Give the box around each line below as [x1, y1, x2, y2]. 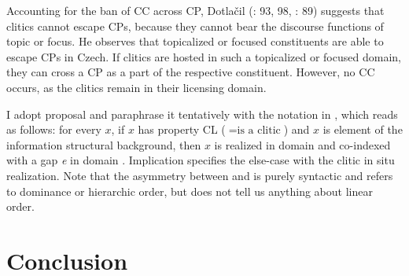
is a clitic [237, 125, 281, 137]
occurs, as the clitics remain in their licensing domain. [6, 79, 267, 95]
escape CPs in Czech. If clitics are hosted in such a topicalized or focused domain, [6, 48, 401, 64]
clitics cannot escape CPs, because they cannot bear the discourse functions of [6, 17, 384, 34]
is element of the [322, 121, 403, 138]
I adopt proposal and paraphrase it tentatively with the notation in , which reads [6, 105, 398, 122]
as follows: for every [6, 121, 101, 138]
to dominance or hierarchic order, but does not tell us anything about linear [6, 182, 373, 199]
